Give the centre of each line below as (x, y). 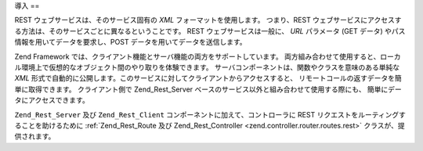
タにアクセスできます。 (52, 100)
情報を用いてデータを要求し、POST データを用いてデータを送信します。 (130, 42)
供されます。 (35, 136)
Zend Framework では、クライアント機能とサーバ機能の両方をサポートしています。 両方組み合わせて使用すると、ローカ (208, 56)
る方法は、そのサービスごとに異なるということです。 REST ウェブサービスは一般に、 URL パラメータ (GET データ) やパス (210, 31)
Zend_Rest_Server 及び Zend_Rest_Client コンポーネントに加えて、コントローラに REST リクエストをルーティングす (210, 114)
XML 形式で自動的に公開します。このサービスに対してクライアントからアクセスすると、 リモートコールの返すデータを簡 (208, 78)
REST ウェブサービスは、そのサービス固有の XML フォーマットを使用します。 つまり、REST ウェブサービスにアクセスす (208, 20)
